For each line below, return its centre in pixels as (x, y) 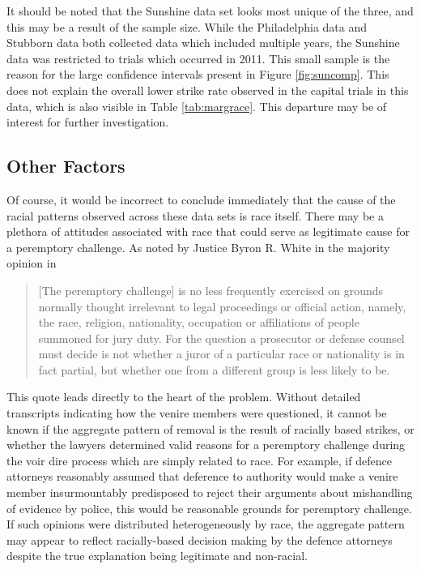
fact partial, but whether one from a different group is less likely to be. (214, 369)
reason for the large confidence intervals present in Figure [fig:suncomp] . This (198, 74)
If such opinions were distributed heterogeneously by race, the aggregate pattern (206, 524)
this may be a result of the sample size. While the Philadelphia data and (187, 26)
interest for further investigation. (88, 122)
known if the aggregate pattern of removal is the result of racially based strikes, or (210, 428)
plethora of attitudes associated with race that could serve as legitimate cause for (208, 231)
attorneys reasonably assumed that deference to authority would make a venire (202, 476)
